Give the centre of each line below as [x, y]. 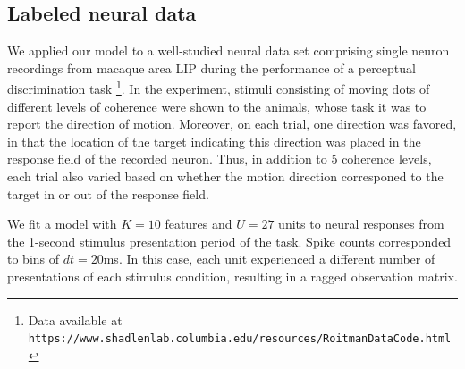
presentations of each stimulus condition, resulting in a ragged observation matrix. [232, 276]
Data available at [75, 319]
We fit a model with [62, 224]
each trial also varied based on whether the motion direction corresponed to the [225, 176]
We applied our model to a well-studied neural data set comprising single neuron [228, 50]
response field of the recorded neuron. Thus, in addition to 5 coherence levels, [220, 159]
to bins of [34, 259]
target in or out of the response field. [108, 193]
